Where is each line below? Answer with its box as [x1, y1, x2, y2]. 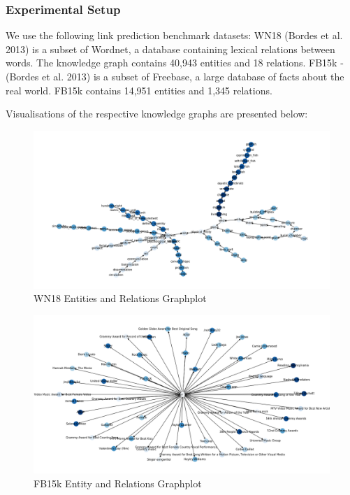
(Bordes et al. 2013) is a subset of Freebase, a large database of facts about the [6, 69, 344, 83]
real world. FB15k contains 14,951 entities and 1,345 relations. [6, 82, 272, 97]
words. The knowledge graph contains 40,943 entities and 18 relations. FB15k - [6, 55, 344, 70]
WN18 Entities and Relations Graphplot [34, 291, 207, 306]
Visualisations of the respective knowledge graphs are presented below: [6, 106, 308, 121]
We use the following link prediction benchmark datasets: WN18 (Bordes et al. [6, 28, 343, 43]
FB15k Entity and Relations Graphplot [34, 475, 202, 490]
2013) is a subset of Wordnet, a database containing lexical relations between [6, 41, 335, 56]
